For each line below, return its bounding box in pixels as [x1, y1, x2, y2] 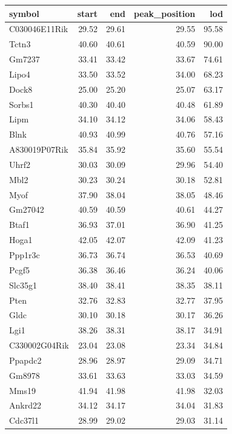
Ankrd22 [9, 399, 41, 412]
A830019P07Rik [9, 143, 68, 156]
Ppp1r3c [9, 249, 40, 261]
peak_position [133, 7, 196, 19]
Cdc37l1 [9, 414, 39, 427]
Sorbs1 [9, 98, 34, 110]
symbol [9, 7, 39, 19]
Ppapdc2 [9, 353, 42, 366]
